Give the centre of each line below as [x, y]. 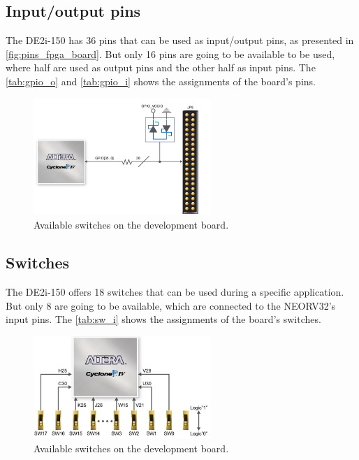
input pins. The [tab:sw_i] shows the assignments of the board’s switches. [163, 319]
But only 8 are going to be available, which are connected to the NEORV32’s [171, 305]
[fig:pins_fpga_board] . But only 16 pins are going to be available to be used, [170, 53]
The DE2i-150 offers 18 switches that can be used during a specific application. [175, 291]
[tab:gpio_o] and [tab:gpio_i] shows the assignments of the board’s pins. [161, 81]
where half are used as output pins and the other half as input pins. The [161, 67]
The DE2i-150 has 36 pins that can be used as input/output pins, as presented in [180, 40]
